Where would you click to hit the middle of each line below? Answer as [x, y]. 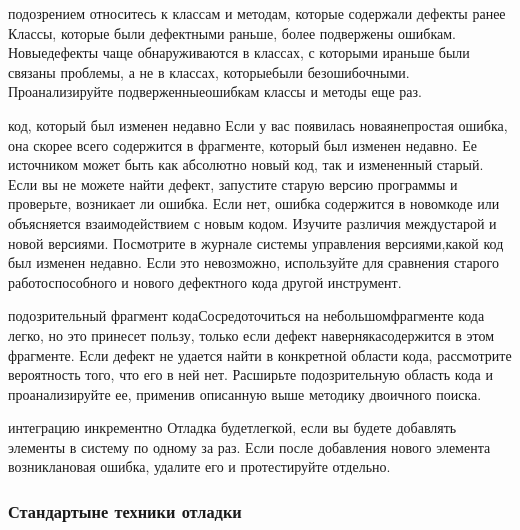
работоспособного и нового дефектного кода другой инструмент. [205, 281]
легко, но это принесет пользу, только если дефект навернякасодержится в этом [251, 334]
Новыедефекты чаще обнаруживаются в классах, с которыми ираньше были [239, 52]
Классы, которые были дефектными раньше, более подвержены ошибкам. [232, 32]
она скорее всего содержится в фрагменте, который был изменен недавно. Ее [243, 144]
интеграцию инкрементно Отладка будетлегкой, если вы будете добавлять [232, 427]
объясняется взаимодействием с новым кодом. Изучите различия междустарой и [252, 222]
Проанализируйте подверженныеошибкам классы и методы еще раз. [215, 91]
